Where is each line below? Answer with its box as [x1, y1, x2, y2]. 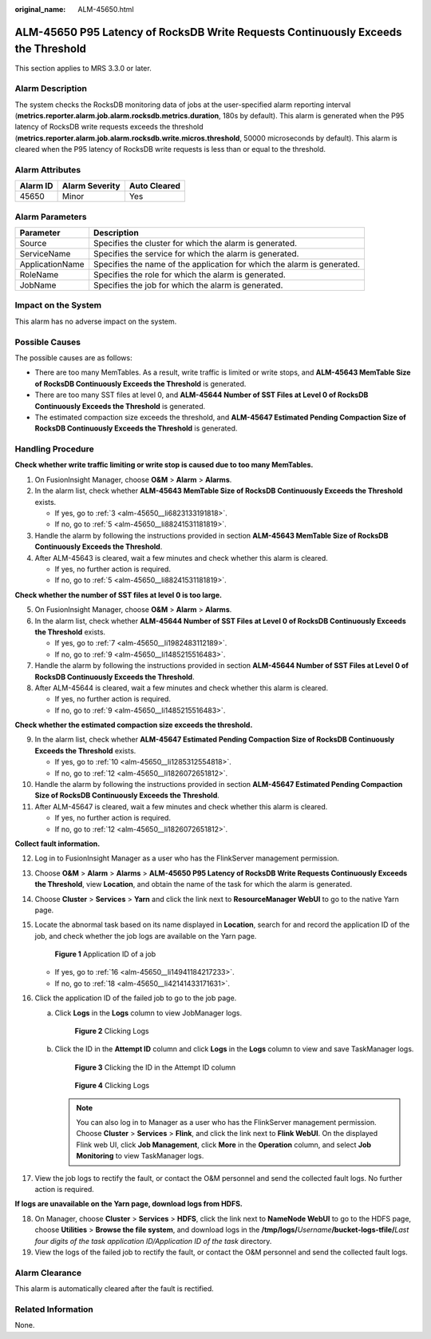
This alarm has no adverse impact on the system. [14, 316, 177, 326]
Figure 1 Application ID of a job [54, 949, 156, 959]
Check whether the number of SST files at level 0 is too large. [14, 590, 223, 599]
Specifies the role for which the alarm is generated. [93, 269, 287, 280]
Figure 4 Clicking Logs [74, 1081, 150, 1091]
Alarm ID [19, 181, 53, 192]
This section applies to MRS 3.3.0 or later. [14, 63, 152, 73]
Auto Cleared [129, 181, 181, 192]
